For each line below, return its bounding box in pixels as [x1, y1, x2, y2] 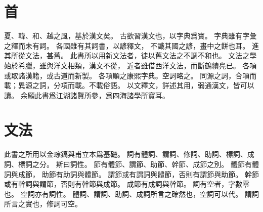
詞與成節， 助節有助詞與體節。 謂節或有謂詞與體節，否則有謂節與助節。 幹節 [4, 168, 259, 179]
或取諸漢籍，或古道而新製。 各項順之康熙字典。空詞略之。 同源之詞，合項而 [4, 70, 257, 80]
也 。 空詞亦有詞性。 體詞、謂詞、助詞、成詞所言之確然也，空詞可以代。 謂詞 [4, 188, 259, 199]
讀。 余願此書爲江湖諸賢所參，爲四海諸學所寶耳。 [4, 90, 169, 100]
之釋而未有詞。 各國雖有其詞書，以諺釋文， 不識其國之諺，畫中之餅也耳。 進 [4, 40, 259, 51]
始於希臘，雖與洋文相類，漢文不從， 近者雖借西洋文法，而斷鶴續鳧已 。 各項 [4, 60, 257, 70]
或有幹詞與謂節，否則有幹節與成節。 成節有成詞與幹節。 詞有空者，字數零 [4, 179, 250, 189]
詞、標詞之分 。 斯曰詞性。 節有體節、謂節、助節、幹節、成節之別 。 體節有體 [4, 159, 259, 169]
